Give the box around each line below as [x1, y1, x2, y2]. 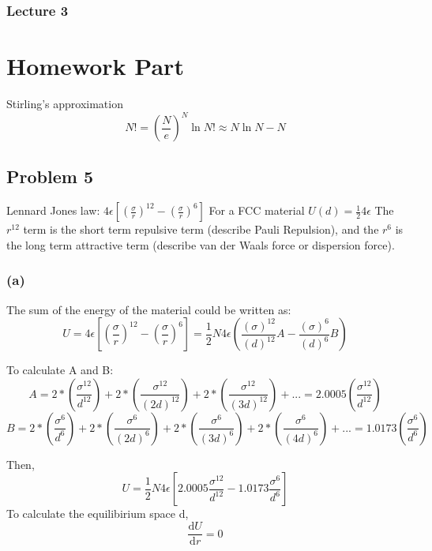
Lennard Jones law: [6, 202, 100, 219]
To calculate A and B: [6, 362, 114, 378]
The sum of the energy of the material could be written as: [6, 301, 291, 317]
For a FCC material [208, 202, 305, 219]
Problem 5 [6, 164, 93, 189]
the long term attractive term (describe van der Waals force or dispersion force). [6, 236, 395, 253]
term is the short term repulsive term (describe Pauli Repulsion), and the [23, 221, 379, 238]
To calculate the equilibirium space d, [6, 505, 189, 522]
